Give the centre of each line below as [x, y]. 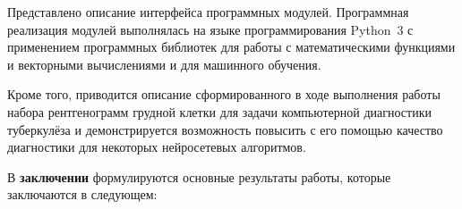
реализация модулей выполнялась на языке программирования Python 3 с [210, 29]
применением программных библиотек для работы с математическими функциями [231, 47]
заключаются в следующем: [82, 194]
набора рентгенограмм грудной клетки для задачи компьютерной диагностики [219, 111]
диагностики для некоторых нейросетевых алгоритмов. [157, 147]
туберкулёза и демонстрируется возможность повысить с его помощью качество [225, 129]
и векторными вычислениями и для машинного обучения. [164, 64]
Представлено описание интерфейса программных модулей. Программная [208, 12]
